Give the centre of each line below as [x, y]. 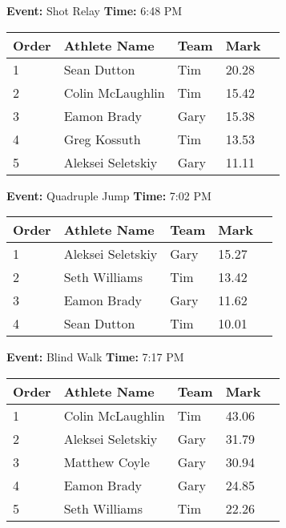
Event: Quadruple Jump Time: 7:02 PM [109, 195]
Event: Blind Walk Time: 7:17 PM [95, 357]
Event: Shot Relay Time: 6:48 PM [95, 10]
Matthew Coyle [107, 461]
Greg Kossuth [102, 139]
